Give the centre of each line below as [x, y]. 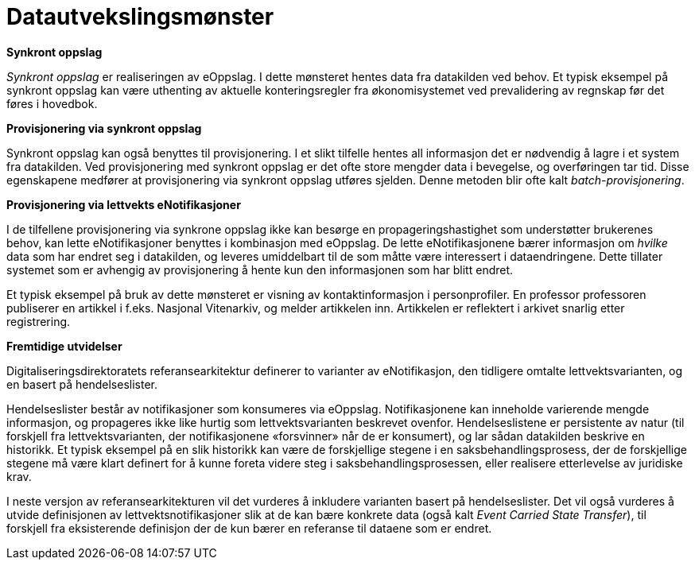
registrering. [39, 321]
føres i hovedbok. [52, 103]
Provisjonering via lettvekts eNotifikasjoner [124, 204]
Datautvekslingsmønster [140, 17]
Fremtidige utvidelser [64, 346]
